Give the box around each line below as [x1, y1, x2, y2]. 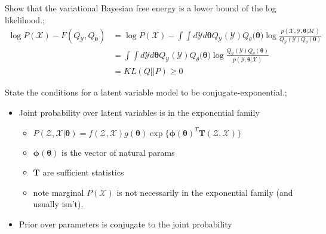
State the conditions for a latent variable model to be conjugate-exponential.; [5, 86, 287, 98]
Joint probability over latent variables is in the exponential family [19, 106, 260, 118]
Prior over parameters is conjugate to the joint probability [19, 217, 232, 230]
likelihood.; [5, 13, 45, 26]
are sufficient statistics [42, 166, 124, 178]
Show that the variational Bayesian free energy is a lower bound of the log [5, 2, 276, 14]
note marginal [33, 186, 84, 198]
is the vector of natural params [61, 146, 175, 158]
